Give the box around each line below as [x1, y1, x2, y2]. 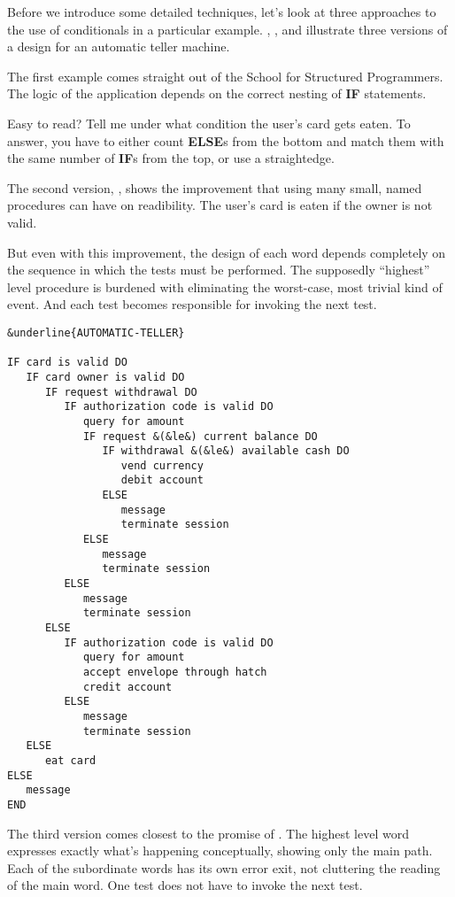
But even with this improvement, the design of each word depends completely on [7, 243, 446, 261]
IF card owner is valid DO [26, 370, 185, 383]
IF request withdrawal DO [44, 385, 197, 398]
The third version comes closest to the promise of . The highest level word [7, 824, 409, 842]
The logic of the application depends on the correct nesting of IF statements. [7, 84, 427, 103]
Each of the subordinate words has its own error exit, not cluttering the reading [7, 858, 441, 877]
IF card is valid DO [7, 356, 128, 369]
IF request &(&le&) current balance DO [82, 429, 318, 443]
